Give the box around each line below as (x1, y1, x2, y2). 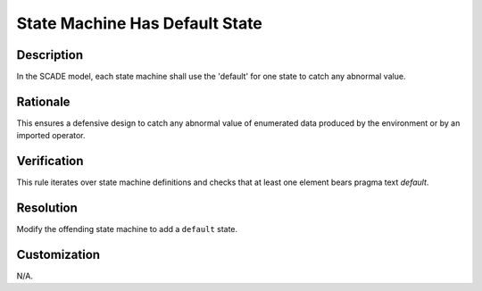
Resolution (16, 201, 78, 216)
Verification (16, 154, 84, 169)
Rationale (16, 94, 71, 109)
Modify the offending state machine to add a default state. (16, 224, 238, 235)
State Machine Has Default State (16, 13, 263, 33)
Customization (16, 246, 101, 262)
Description (16, 47, 84, 62)
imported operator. (16, 130, 86, 141)
